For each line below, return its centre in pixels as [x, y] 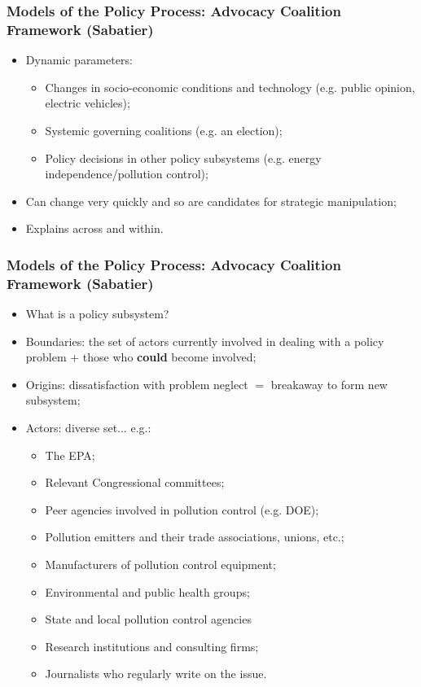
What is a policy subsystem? [97, 314]
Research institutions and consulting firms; [152, 646]
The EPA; [70, 455]
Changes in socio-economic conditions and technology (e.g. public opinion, [230, 87]
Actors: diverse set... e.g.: [88, 427]
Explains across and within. [94, 228]
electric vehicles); [88, 103]
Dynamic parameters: [79, 60]
